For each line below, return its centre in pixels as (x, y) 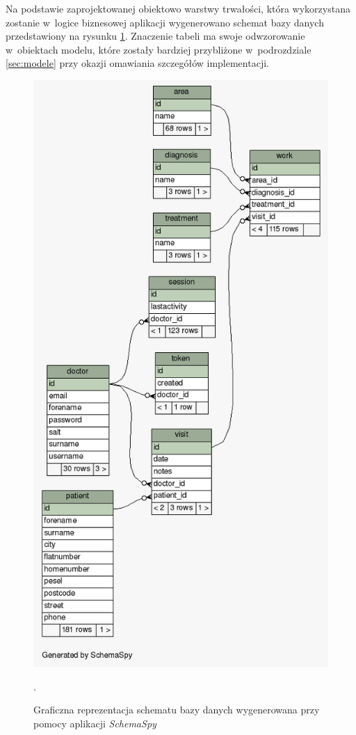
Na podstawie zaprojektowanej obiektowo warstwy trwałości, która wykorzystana (178, 8)
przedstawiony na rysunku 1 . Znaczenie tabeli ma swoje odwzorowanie (155, 36)
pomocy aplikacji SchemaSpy (95, 723)
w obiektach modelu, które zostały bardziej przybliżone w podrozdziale (159, 49)
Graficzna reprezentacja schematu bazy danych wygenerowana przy (177, 710)
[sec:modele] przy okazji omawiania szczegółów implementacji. (137, 63)
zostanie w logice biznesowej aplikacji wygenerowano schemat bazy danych (165, 22)
